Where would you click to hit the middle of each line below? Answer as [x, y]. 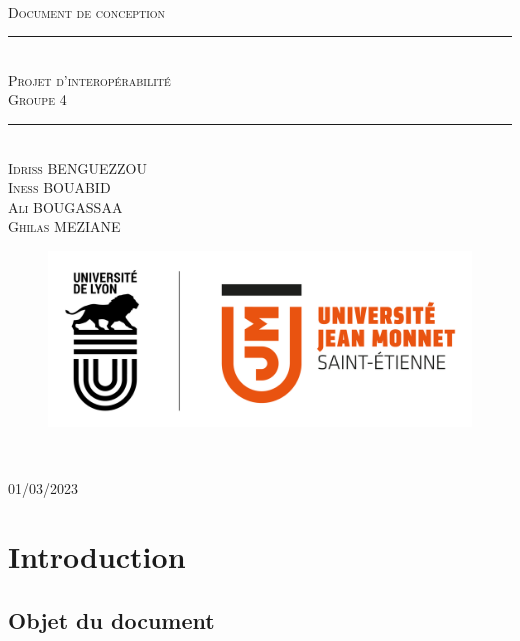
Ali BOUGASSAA [65, 206]
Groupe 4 [37, 99]
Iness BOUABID [59, 187]
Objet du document [111, 620]
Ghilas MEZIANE [64, 226]
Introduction [97, 556]
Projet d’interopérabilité [89, 79]
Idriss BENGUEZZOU [77, 167]
